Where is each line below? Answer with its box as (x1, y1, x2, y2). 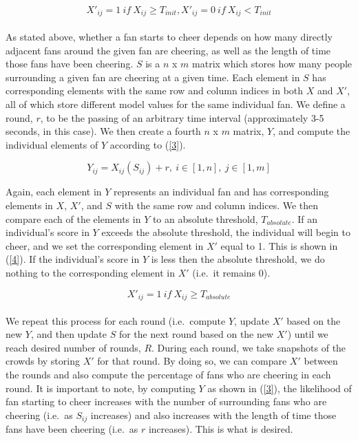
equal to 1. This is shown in (220, 238, 338, 252)
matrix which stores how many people (192, 56, 352, 71)
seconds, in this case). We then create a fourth (6, 124, 201, 138)
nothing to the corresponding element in (6, 265, 175, 279)
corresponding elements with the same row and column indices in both (6, 83, 304, 98)
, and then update (30, 327, 107, 341)
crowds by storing (6, 354, 80, 368)
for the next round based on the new (118, 327, 274, 341)
